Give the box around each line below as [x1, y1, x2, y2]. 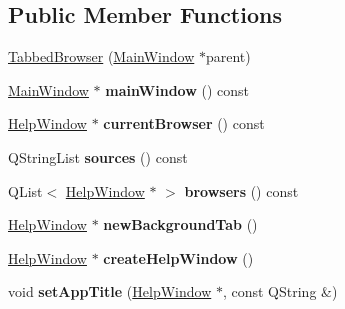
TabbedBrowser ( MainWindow [8, 46, 195, 67]
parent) [205, 46, 251, 67]
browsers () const [184, 180, 299, 201]
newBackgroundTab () [103, 214, 258, 235]
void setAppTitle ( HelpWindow [8, 281, 212, 302]
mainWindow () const [105, 79, 249, 100]
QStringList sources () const [8, 146, 188, 167]
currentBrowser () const [103, 113, 265, 134]
